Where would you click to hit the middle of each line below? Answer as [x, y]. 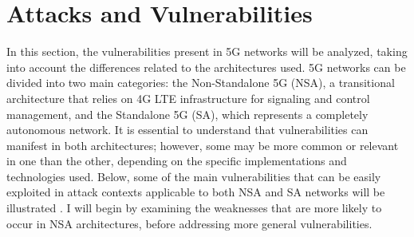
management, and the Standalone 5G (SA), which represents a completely [187, 114]
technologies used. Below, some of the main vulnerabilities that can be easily [194, 176]
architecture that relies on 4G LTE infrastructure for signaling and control [188, 98]
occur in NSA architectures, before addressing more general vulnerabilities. [189, 223]
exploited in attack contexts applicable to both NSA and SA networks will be [196, 192]
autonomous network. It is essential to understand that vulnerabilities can [187, 130]
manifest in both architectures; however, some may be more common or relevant [203, 145]
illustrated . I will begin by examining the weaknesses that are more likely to [194, 208]
